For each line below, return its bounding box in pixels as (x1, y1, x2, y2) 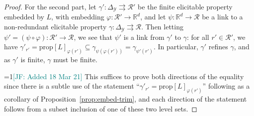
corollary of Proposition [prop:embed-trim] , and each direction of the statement (4, 94, 247, 104)
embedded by (4, 11, 44, 22)
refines (208, 41, 228, 52)
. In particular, (153, 41, 198, 52)
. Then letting (141, 21, 183, 32)
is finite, (20, 54, 45, 64)
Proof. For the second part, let (4, 1, 96, 11)
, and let (140, 11, 166, 22)
